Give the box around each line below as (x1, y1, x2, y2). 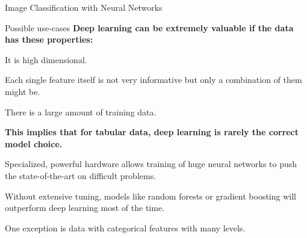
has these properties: (5, 33, 93, 46)
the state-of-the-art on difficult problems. (5, 169, 157, 182)
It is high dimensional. (5, 53, 87, 66)
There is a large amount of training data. (5, 105, 157, 118)
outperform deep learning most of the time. (5, 201, 165, 214)
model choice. (5, 137, 63, 150)
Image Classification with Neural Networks (5, 1, 163, 13)
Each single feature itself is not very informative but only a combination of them (5, 73, 302, 86)
